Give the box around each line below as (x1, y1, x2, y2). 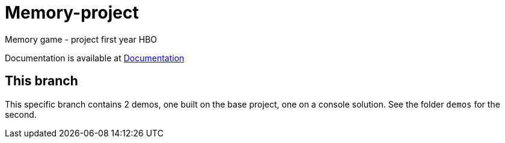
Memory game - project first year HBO (5, 34, 158, 44)
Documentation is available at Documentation (5, 52, 185, 63)
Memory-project (5, 2, 139, 23)
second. (5, 109, 37, 120)
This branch (5, 73, 78, 89)
